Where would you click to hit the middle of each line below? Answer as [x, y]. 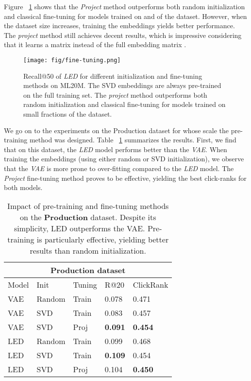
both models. [23, 187]
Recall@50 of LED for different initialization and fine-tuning [113, 76]
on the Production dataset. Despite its [88, 217]
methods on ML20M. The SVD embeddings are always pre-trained [122, 85]
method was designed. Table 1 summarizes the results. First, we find [133, 140]
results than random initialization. [88, 250]
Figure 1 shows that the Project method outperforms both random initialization [125, 6]
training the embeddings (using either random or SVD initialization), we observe [124, 159]
